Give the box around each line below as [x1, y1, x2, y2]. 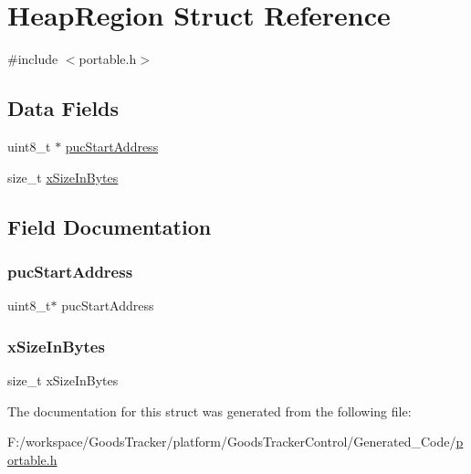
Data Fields [7, 94, 120, 122]
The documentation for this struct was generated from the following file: [7, 401, 412, 420]
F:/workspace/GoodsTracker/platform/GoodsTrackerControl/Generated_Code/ [7, 432, 456, 451]
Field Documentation [7, 212, 212, 240]
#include [7, 49, 58, 68]
